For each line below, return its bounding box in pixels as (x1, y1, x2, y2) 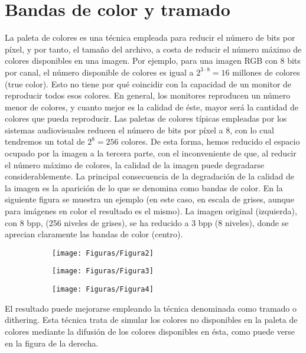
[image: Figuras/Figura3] (52, 267, 154, 276)
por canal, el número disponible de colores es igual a (5, 66, 194, 78)
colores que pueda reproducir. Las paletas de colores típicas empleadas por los (5, 112, 287, 125)
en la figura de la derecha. (5, 336, 99, 349)
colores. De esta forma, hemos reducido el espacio (121, 135, 300, 148)
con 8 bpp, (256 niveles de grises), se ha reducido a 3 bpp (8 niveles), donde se (5, 216, 289, 228)
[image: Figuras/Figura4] (52, 285, 154, 294)
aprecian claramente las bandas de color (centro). (5, 228, 183, 240)
